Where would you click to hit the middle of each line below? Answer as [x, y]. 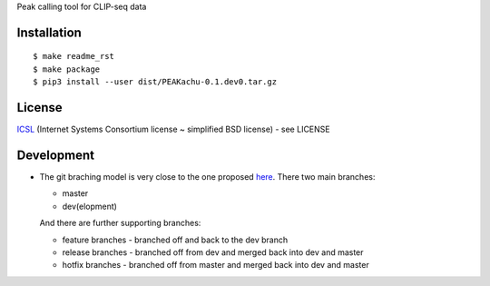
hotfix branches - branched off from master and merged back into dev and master [216, 265]
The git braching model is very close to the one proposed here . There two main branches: [207, 177]
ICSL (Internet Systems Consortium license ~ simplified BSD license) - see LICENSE [173, 129]
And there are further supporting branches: [120, 223]
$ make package [67, 69]
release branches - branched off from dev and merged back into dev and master [213, 252]
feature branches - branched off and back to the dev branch [175, 240]
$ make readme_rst [74, 56]
